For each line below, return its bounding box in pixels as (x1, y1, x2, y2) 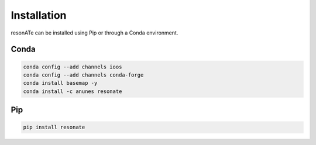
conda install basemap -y (23, 80, 98, 87)
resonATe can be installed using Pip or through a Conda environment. (11, 29, 178, 36)
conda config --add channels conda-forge (23, 71, 144, 78)
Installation (11, 9, 67, 22)
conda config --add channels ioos (23, 63, 122, 70)
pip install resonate (23, 124, 85, 131)
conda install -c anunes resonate (23, 88, 122, 95)
